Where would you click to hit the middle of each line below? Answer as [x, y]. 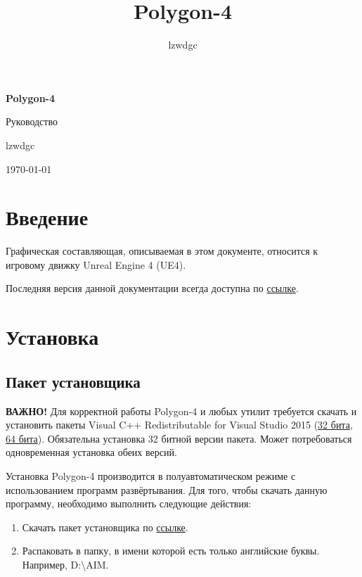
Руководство [32, 121]
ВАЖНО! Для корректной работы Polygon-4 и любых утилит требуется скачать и [181, 411]
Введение [47, 217]
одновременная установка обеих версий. [91, 452]
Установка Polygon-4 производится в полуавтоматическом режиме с [151, 475]
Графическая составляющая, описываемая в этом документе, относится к [162, 251]
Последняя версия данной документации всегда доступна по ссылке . [152, 288]
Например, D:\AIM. [65, 564]
